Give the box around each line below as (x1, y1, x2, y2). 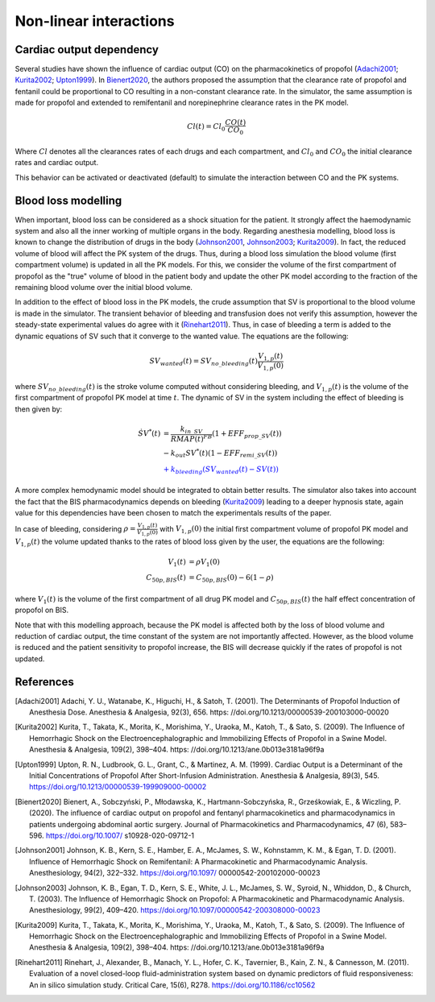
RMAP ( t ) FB (170, 433, 213, 443)
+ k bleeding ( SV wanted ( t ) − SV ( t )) (163, 464, 280, 475)
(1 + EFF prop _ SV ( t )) (212, 429, 282, 440)
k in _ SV (180, 424, 203, 435)
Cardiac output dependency (14, 43, 159, 56)
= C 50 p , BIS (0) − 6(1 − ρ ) (188, 573, 274, 584)
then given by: (14, 404, 63, 414)
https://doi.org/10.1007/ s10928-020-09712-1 (45, 830, 195, 840)
